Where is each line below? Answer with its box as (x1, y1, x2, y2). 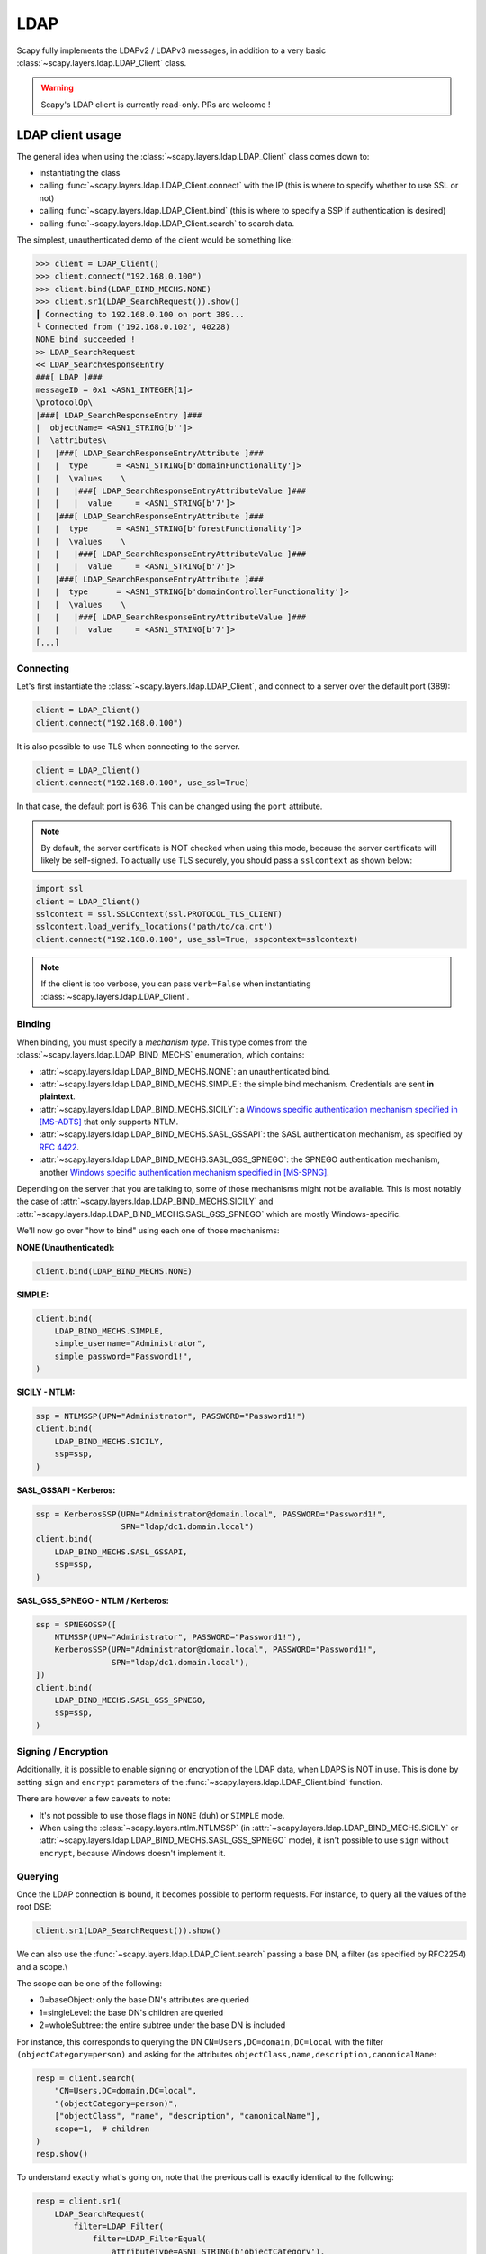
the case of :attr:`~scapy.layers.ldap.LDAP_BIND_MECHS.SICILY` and (16, 1196, 274, 1207)
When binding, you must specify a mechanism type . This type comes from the (16, 1037, 308, 1048)
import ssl (35, 884, 84, 894)
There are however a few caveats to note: (16, 1793, 171, 1804)
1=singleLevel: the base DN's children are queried (39, 2007, 224, 2018)
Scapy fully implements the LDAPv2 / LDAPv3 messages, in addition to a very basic (16, 45, 327, 56)
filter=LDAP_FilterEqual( (92, 2234, 207, 2244)
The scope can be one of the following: (16, 1978, 162, 1989)
